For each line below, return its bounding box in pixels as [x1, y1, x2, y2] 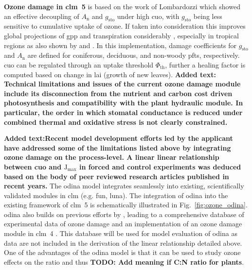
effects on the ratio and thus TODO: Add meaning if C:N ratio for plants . [4, 256, 244, 267]
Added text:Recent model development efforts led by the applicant [4, 133, 233, 143]
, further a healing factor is [165, 59, 246, 69]
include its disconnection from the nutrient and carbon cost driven [4, 88, 233, 98]
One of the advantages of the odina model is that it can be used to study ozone [4, 247, 241, 257]
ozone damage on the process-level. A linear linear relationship [4, 152, 219, 162]
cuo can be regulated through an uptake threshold [4, 59, 154, 69]
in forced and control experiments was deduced [79, 161, 241, 171]
